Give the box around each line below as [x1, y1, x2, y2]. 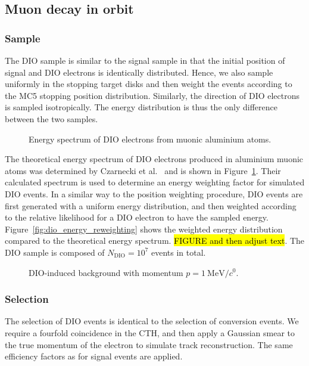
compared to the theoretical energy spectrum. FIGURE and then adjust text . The [5, 234, 305, 247]
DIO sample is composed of [5, 246, 105, 258]
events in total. [151, 246, 206, 258]
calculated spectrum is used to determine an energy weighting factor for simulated [5, 176, 305, 188]
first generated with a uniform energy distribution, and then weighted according [5, 199, 296, 212]
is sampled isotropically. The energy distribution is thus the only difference [5, 101, 277, 113]
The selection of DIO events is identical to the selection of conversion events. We [5, 315, 299, 327]
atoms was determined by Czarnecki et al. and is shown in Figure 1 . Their [5, 164, 281, 176]
